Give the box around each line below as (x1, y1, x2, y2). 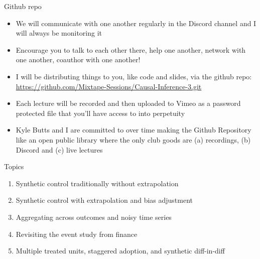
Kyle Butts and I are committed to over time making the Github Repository (16, 124, 251, 135)
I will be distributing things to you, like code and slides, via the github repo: (16, 71, 252, 81)
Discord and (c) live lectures (16, 144, 103, 155)
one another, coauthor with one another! (16, 54, 141, 65)
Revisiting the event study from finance (16, 228, 138, 239)
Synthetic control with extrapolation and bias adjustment (16, 195, 193, 205)
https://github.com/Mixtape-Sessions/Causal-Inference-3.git (16, 81, 202, 91)
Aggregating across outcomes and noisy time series (16, 211, 172, 222)
